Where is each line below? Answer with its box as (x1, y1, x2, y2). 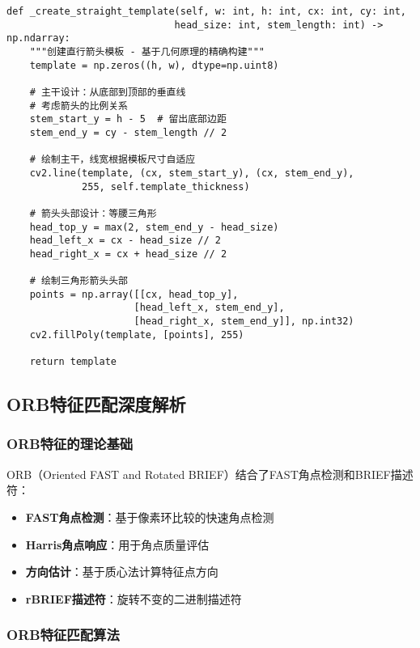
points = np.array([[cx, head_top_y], (29, 288, 239, 300)
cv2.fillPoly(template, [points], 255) (29, 328, 244, 341)
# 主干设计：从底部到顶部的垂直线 (29, 86, 186, 98)
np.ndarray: (6, 32, 70, 44)
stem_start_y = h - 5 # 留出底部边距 (29, 113, 227, 125)
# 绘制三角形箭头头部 (29, 275, 128, 287)
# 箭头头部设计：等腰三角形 (29, 207, 157, 219)
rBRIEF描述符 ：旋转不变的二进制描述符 (25, 590, 242, 607)
